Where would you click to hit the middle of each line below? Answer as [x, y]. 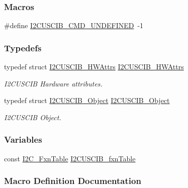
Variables [23, 139]
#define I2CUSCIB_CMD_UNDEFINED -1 [74, 25]
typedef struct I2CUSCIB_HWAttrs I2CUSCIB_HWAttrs [94, 67]
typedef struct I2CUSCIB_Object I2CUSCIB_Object [87, 100]
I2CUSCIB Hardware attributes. [53, 83]
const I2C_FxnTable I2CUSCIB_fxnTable [70, 158]
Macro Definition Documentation [73, 181]
